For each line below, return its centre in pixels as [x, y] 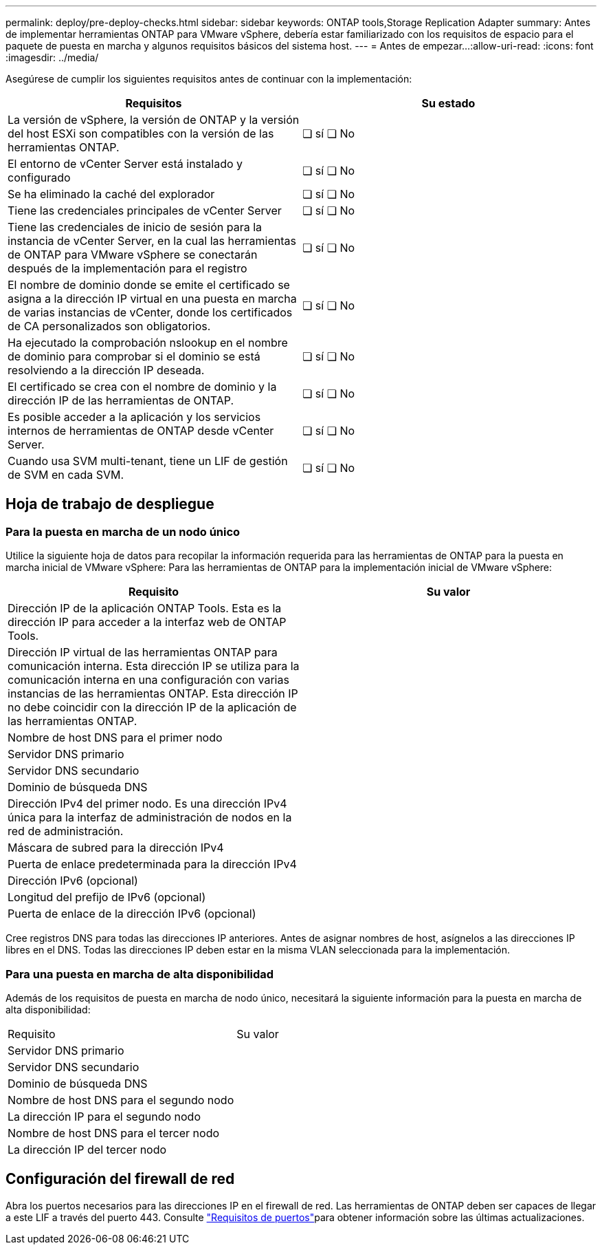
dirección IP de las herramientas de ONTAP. [121, 400]
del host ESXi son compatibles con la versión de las [141, 133]
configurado [39, 177]
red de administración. [66, 831]
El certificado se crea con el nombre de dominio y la [142, 387]
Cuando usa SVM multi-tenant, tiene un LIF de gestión [148, 461]
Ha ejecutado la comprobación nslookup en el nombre [148, 343]
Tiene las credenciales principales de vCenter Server [145, 211]
